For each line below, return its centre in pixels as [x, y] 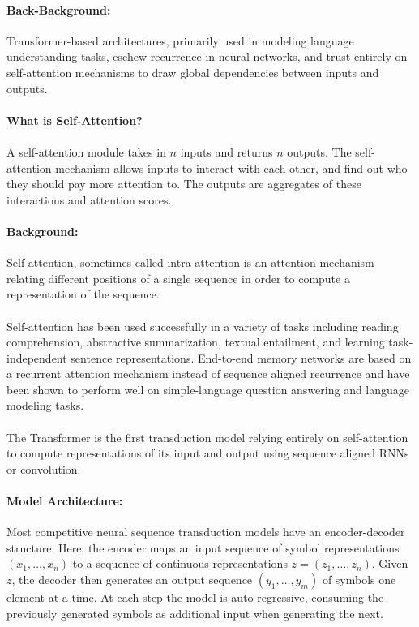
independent [37, 357]
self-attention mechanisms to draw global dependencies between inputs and [193, 72]
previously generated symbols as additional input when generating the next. [195, 613]
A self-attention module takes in [86, 151]
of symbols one [359, 580]
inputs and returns [227, 151]
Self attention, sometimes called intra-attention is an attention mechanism [190, 262]
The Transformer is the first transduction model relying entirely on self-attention [207, 437]
